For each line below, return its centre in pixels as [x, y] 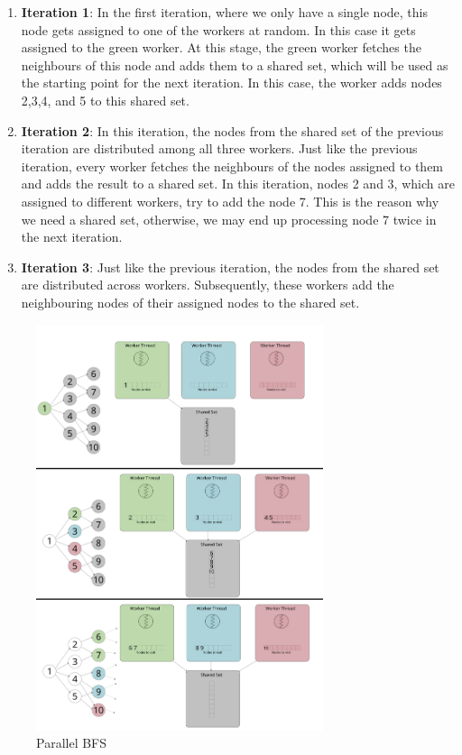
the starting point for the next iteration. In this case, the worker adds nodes [231, 83]
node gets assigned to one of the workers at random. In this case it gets [218, 29]
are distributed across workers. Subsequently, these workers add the [208, 285]
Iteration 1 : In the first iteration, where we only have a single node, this [224, 12]
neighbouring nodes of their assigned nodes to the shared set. [190, 302]
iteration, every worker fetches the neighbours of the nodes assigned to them [232, 166]
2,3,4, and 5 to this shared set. [105, 100]
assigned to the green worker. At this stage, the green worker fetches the [221, 47]
